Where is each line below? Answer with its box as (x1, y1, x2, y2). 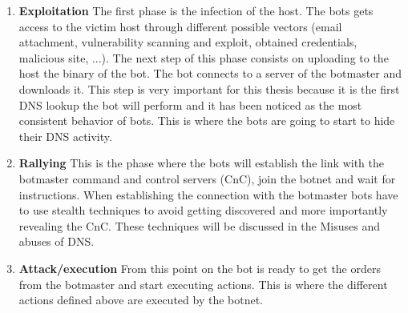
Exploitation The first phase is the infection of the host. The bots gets (18, 2, 374, 18)
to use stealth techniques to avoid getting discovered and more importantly (18, 202, 388, 219)
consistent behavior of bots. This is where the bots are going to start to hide (18, 112, 395, 129)
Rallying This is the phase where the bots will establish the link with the (18, 154, 384, 171)
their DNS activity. (18, 127, 112, 144)
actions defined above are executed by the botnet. (18, 291, 264, 308)
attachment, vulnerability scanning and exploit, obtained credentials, (18, 34, 358, 50)
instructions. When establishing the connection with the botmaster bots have (18, 186, 398, 203)
